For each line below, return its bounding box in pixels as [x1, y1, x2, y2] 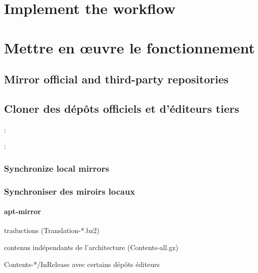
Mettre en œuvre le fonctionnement [4, 37, 255, 57]
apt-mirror [4, 206, 41, 217]
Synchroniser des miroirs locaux [4, 185, 135, 197]
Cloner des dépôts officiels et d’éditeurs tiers [4, 100, 240, 116]
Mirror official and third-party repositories [4, 71, 229, 87]
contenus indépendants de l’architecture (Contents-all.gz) [4, 242, 179, 252]
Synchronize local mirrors [4, 162, 109, 174]
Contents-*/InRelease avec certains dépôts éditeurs [4, 259, 160, 269]
